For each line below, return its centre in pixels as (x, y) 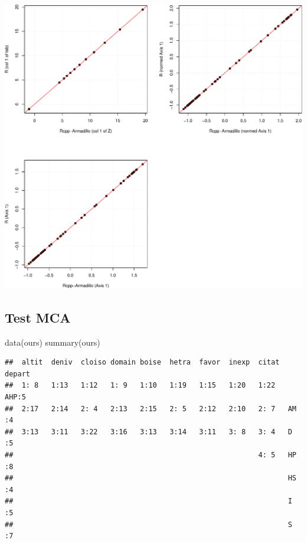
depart (17, 374)
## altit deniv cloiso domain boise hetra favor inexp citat (142, 362)
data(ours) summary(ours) (53, 342)
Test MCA (38, 317)
